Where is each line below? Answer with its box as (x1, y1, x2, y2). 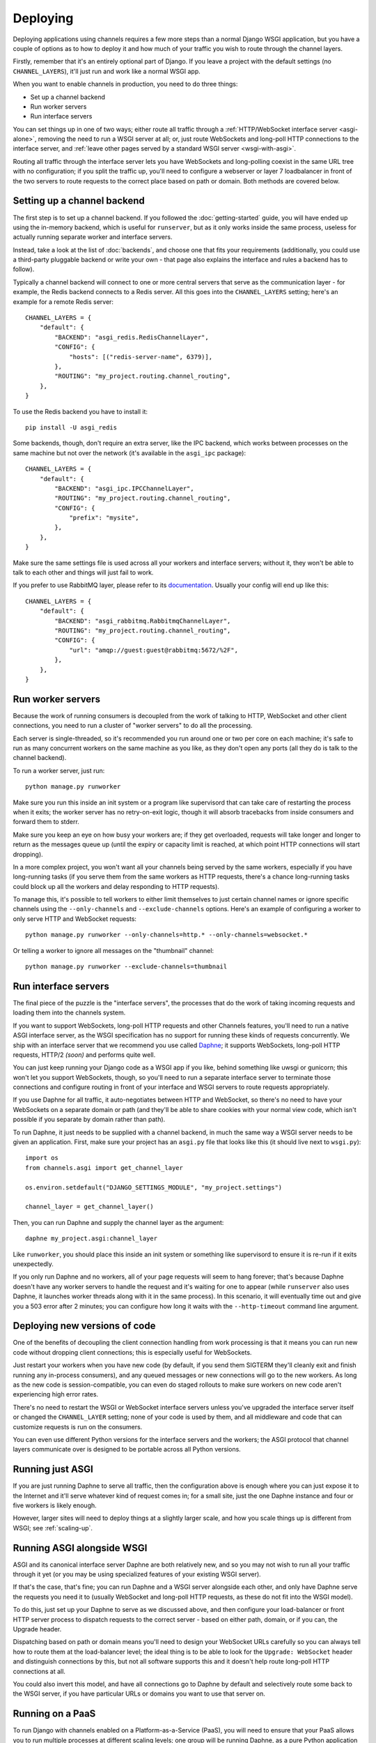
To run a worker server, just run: (13, 766, 105, 775)
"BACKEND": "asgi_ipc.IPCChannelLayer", (54, 485, 194, 492)
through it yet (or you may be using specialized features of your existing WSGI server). (13, 1570, 261, 1578)
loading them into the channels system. (13, 1008, 126, 1017)
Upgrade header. (13, 1625, 62, 1634)
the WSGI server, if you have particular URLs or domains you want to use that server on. (13, 1689, 266, 1698)
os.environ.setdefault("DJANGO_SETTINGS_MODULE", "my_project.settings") (25, 1183, 283, 1192)
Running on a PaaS (13, 1708, 96, 1720)
